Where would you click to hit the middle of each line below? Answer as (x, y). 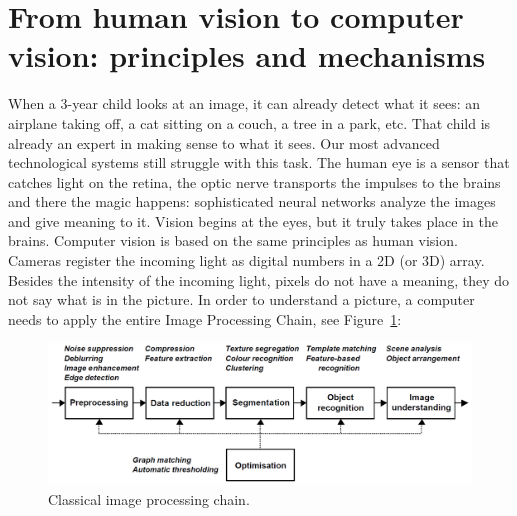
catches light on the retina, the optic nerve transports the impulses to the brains (254, 181)
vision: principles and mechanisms (247, 55)
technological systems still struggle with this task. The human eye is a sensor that (259, 162)
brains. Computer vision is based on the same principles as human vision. (233, 240)
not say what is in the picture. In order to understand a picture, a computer (241, 299)
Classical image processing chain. (149, 499)
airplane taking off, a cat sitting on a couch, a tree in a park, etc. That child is (249, 122)
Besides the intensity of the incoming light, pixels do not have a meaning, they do (258, 279)
